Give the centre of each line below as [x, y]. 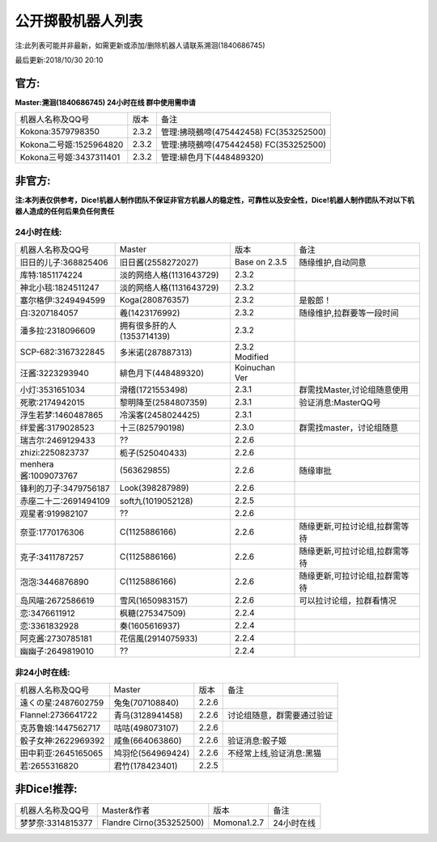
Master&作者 [126, 810]
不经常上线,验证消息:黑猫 [274, 754]
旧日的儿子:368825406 [64, 263]
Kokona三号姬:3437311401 [70, 158]
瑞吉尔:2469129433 [58, 441]
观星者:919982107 [54, 514]
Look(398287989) [154, 488]
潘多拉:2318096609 [58, 331]
